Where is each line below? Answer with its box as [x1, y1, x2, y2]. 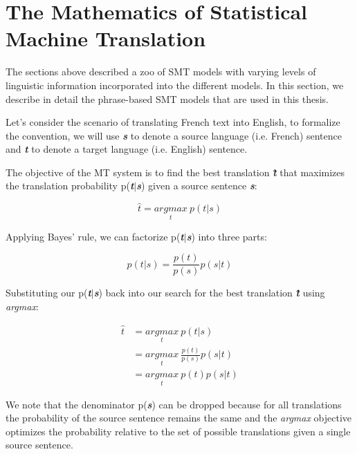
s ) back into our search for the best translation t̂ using [93, 285, 325, 300]
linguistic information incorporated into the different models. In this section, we [6, 77, 344, 92]
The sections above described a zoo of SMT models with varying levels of [6, 64, 316, 79]
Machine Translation [6, 24, 206, 53]
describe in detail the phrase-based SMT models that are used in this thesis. [6, 91, 329, 106]
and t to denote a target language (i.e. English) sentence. [6, 142, 248, 156]
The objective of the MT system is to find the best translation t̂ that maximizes [6, 164, 345, 179]
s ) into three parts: [186, 229, 267, 243]
